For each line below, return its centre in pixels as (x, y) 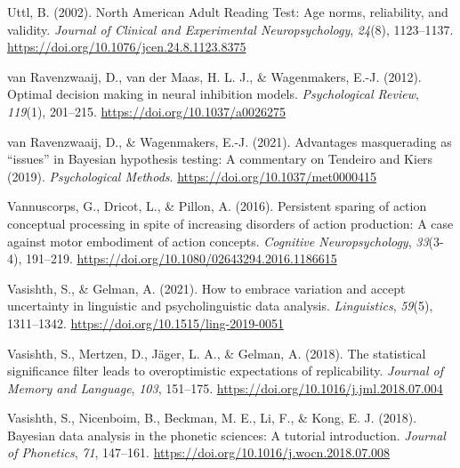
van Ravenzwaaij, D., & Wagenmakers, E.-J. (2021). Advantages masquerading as (230, 141)
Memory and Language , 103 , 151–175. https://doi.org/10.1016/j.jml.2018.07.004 (225, 387)
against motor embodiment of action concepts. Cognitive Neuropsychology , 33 (218, 241)
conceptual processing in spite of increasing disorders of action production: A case (230, 223)
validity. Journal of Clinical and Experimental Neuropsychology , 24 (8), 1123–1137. (230, 29)
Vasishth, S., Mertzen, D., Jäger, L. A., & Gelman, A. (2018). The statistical (217, 353)
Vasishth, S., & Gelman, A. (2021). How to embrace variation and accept (206, 288)
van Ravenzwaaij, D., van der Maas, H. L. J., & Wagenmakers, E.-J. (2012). (214, 76)
